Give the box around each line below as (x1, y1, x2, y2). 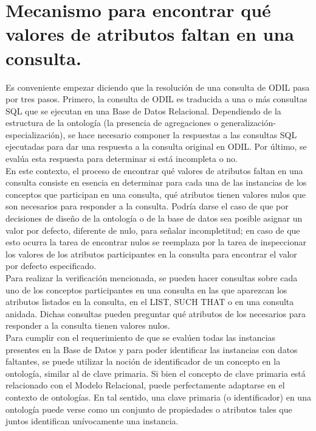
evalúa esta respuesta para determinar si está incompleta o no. (5, 152, 238, 165)
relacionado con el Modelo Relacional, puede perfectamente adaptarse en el (5, 379, 285, 391)
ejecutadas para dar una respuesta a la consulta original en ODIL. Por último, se (5, 140, 307, 153)
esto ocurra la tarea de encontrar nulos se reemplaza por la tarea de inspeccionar (5, 236, 306, 248)
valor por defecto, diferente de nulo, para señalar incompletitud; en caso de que (5, 223, 300, 236)
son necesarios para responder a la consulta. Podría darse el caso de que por (5, 200, 289, 212)
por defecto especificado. (5, 259, 97, 272)
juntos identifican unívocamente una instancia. (5, 415, 179, 427)
